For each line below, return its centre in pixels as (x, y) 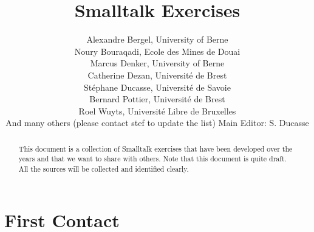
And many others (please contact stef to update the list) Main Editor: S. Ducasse (157, 123)
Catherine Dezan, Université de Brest (157, 75)
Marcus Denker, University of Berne (157, 63)
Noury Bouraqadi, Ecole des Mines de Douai (157, 51)
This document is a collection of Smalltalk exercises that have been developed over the (155, 148)
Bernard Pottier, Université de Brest (157, 99)
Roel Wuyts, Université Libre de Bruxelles (157, 111)
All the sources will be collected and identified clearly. (104, 168)
